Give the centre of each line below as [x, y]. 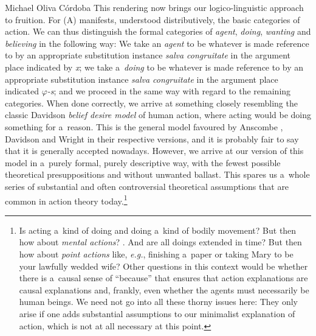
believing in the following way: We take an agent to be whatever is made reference [157, 43]
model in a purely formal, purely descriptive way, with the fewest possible [143, 162]
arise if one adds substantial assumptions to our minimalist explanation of [157, 313]
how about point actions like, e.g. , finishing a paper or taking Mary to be [156, 254]
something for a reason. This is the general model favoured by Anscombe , [144, 126]
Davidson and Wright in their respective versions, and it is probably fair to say [152, 138]
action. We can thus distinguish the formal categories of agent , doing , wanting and [158, 31]
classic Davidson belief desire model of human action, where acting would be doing [158, 115]
